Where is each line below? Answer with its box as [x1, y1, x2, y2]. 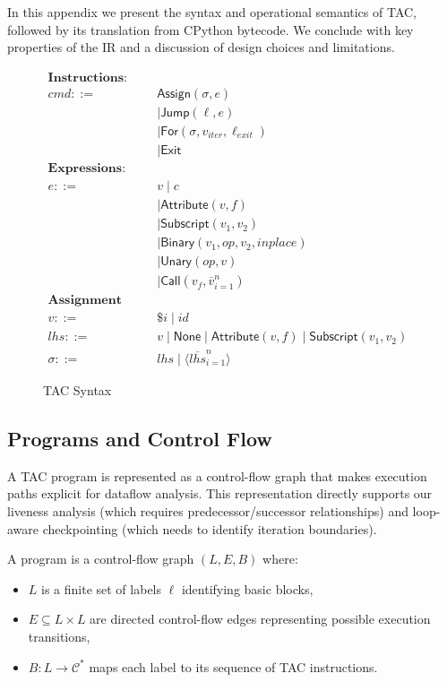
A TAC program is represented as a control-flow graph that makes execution [7, 466, 427, 485]
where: [262, 549, 298, 568]
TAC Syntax [43, 381, 112, 399]
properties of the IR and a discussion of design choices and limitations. [7, 38, 395, 56]
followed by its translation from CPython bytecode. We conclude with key [7, 20, 414, 39]
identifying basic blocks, [181, 579, 314, 598]
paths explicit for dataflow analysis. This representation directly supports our [7, 484, 433, 503]
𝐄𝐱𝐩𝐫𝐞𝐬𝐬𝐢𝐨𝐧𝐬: [47, 161, 126, 175]
